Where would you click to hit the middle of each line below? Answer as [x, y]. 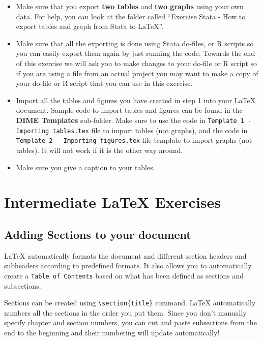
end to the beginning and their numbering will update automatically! [112, 332]
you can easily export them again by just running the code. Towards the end [136, 53]
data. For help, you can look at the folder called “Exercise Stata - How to [131, 16]
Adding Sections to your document [98, 234]
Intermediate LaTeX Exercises [112, 202]
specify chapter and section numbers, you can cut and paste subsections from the [130, 322]
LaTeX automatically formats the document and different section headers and [125, 255]
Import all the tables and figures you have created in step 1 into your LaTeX [136, 100]
